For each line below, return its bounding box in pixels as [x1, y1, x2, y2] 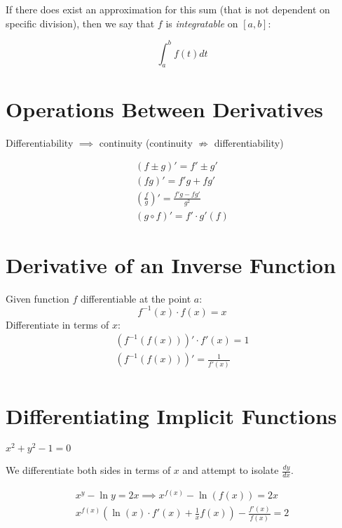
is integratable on [165, 15, 238, 30]
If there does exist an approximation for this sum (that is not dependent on [6, 2, 330, 16]
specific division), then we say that [6, 15, 155, 30]
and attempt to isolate [182, 463, 279, 477]
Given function [6, 291, 69, 305]
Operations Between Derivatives [6, 94, 323, 123]
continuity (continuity [99, 135, 193, 150]
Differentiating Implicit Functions [6, 401, 337, 430]
